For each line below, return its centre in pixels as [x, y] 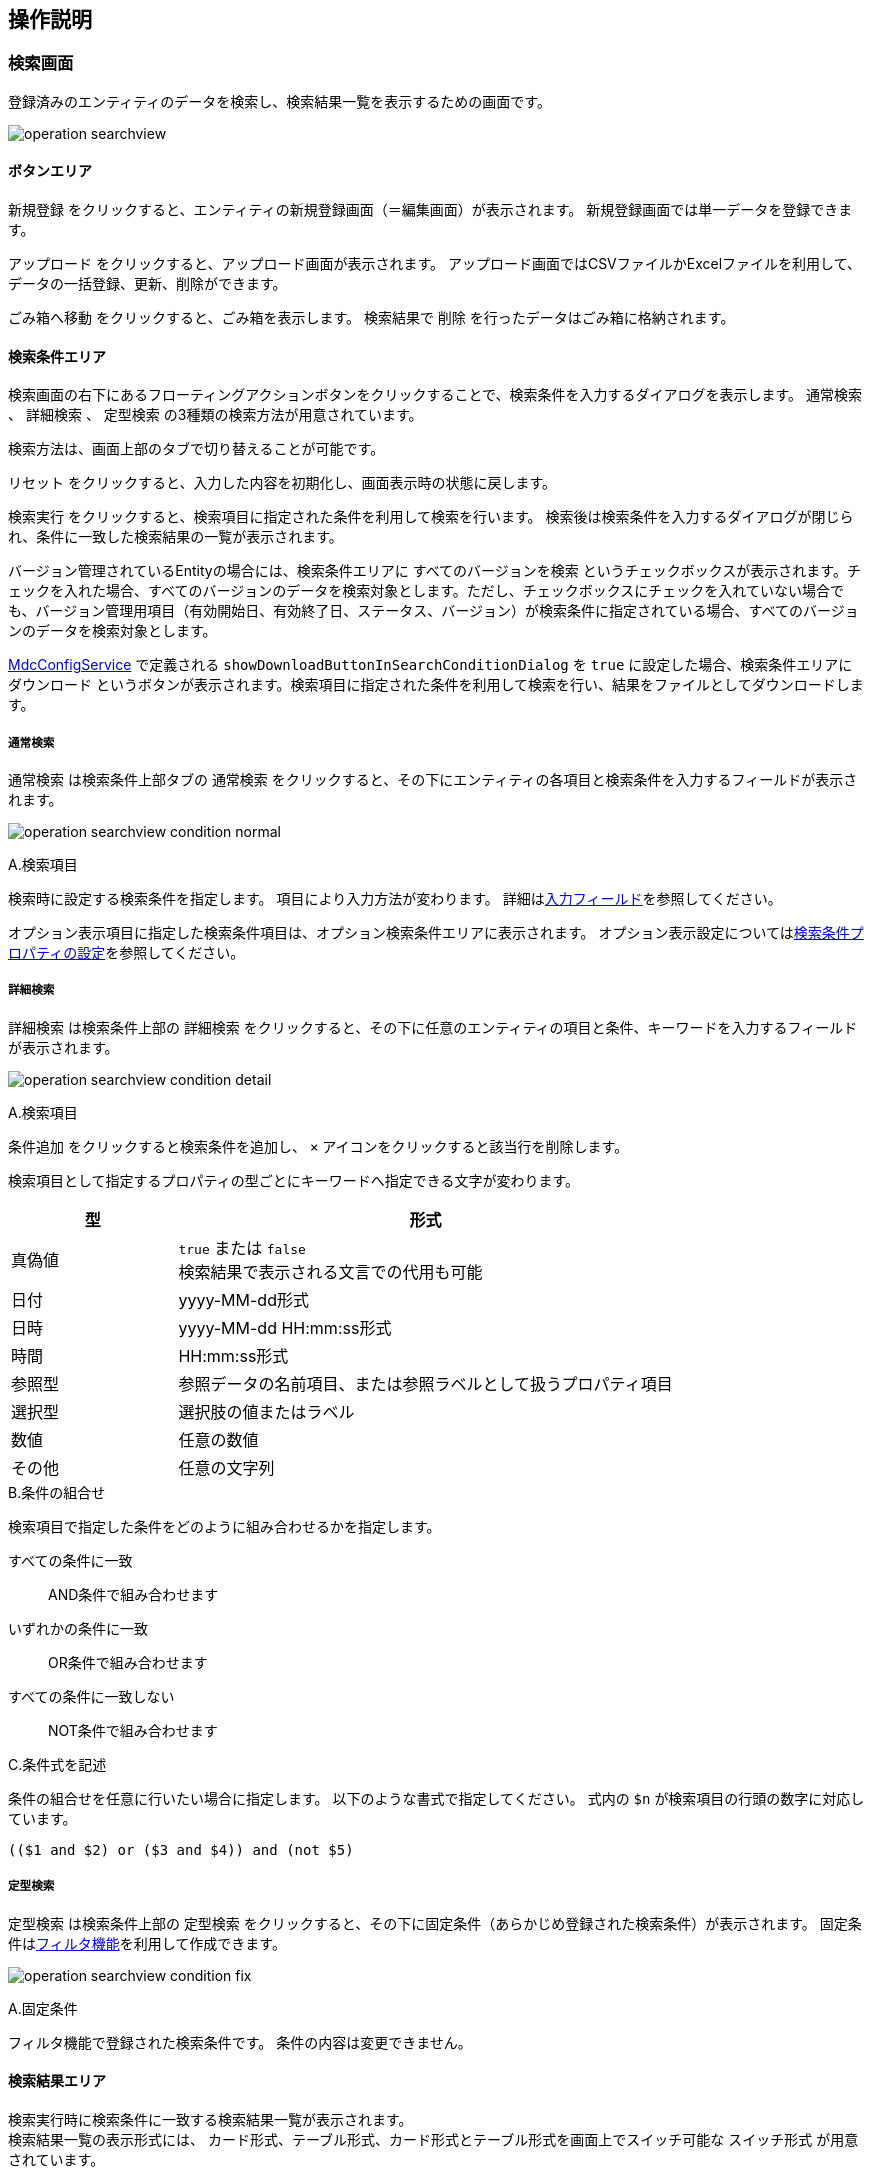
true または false [242, 1247]
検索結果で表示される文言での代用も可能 [330, 1271]
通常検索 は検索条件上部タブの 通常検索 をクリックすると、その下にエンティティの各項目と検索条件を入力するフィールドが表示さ [433, 780]
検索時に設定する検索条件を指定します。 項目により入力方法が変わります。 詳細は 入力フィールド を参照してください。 [395, 899]
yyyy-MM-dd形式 [243, 1299]
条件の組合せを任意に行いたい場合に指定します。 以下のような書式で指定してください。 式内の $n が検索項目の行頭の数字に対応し [436, 1798]
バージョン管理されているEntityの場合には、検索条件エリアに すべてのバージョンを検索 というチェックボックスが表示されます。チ [434, 571]
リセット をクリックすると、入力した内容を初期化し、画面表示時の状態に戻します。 [282, 483]
